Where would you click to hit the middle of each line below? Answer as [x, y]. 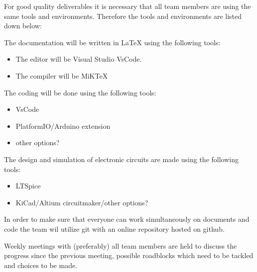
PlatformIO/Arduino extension [63, 126]
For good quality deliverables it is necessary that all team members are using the [128, 6]
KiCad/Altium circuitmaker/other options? [82, 202]
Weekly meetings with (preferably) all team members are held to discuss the [121, 245]
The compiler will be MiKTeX [62, 75]
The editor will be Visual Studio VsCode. [79, 59]
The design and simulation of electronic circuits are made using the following [121, 159]
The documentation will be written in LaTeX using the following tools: [112, 42]
